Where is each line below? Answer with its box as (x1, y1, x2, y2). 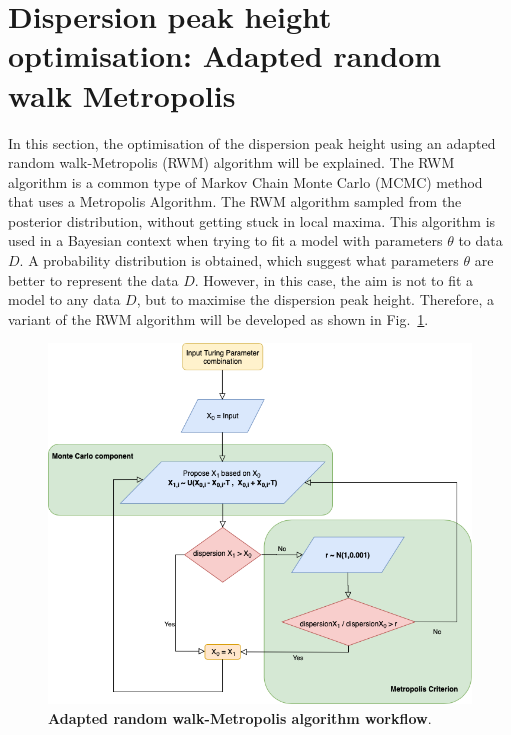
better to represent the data (8, 269, 179, 290)
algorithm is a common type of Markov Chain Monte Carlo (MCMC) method (8, 171, 483, 192)
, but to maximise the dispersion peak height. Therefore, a (136, 289, 495, 310)
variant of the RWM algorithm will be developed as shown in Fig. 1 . (8, 308, 429, 329)
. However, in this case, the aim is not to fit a (194, 269, 474, 290)
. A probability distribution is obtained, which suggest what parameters (19, 250, 459, 271)
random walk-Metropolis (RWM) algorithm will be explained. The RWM (8, 152, 455, 173)
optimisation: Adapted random (8, 35, 442, 76)
